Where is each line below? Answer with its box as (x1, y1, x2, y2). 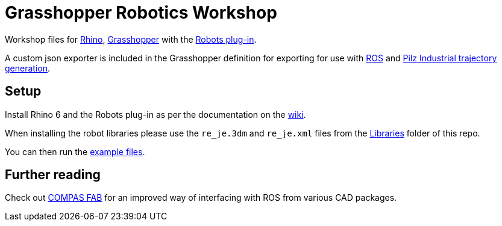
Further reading (5, 167, 101, 183)
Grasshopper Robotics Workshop (5, 2, 277, 23)
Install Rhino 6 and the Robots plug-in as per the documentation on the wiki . (5, 109, 306, 120)
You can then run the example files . (5, 146, 145, 157)
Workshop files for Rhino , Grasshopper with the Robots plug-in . (5, 34, 257, 44)
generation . (5, 63, 50, 73)
